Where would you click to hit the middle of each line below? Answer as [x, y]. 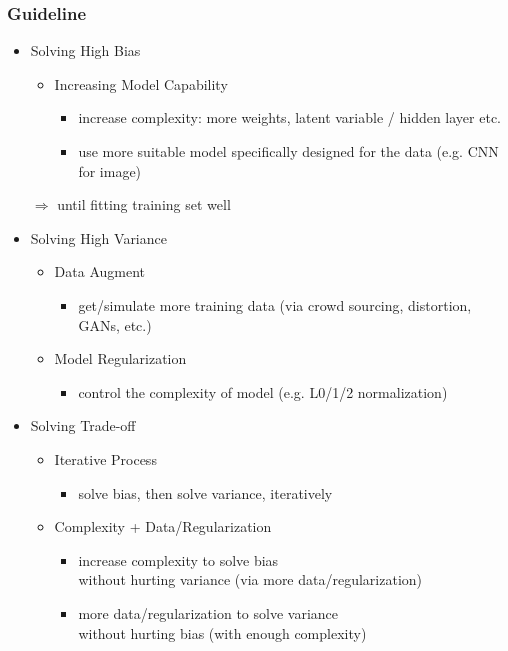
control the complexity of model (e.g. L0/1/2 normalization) [263, 391]
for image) [110, 170]
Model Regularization [120, 358]
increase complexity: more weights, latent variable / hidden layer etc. [289, 117]
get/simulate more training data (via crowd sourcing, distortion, [275, 304]
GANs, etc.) [115, 324]
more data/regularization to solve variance [208, 612]
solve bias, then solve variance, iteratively [205, 492]
